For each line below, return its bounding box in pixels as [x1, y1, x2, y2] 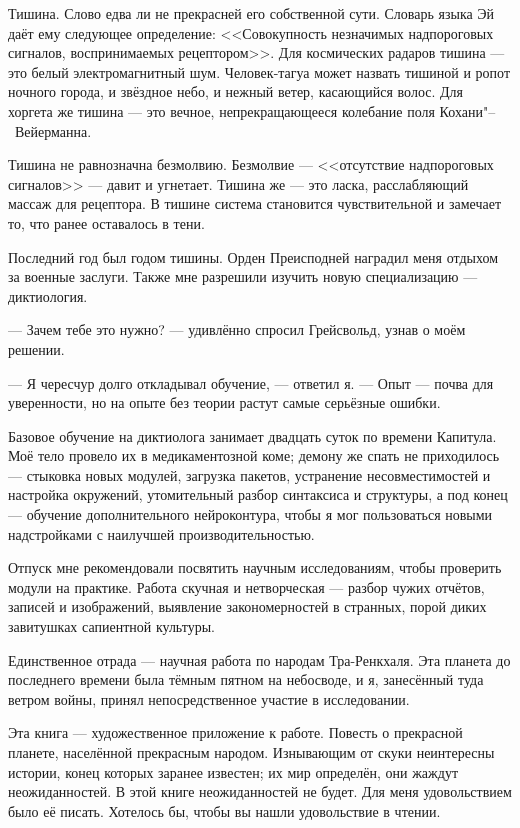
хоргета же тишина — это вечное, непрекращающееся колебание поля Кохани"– [8, 100, 496, 121]
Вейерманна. [14, 120, 92, 141]
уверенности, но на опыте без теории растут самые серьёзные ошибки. [8, 392, 441, 413]
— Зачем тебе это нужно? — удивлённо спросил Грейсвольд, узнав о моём [8, 319, 466, 340]
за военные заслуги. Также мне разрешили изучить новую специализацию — [8, 266, 478, 287]
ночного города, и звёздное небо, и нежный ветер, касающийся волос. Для [8, 81, 463, 102]
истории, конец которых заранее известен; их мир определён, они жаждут [8, 761, 459, 782]
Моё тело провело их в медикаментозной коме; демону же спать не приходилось [8, 445, 500, 466]
